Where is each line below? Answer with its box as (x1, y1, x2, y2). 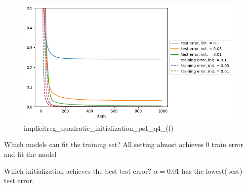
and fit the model (4, 149, 57, 159)
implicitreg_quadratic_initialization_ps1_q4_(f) (24, 122, 174, 133)
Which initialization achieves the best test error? (4, 165, 151, 176)
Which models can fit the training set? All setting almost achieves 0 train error (4, 139, 244, 150)
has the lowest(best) (181, 165, 243, 176)
